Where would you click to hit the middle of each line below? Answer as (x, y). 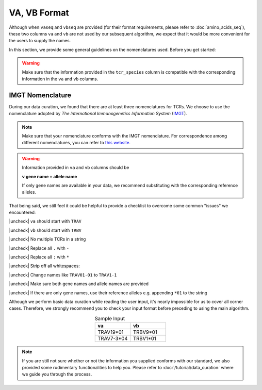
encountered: (22, 212)
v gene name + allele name (49, 176)
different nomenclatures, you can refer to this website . (76, 143)
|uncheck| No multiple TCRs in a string (48, 239)
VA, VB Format (39, 13)
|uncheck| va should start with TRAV (45, 221)
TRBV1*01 (145, 339)
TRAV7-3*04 (113, 339)
